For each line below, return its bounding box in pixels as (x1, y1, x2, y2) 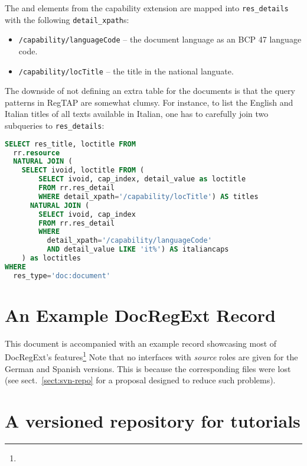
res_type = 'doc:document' (13, 271, 110, 280)
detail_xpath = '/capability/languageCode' (47, 236, 212, 245)
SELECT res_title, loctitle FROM (5, 139, 136, 148)
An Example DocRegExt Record (5, 302, 276, 327)
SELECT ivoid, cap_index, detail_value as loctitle (38, 175, 246, 184)
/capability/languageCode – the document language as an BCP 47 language (18, 33, 302, 45)
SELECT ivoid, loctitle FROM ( (21, 166, 145, 175)
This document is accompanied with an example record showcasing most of (5, 337, 277, 349)
